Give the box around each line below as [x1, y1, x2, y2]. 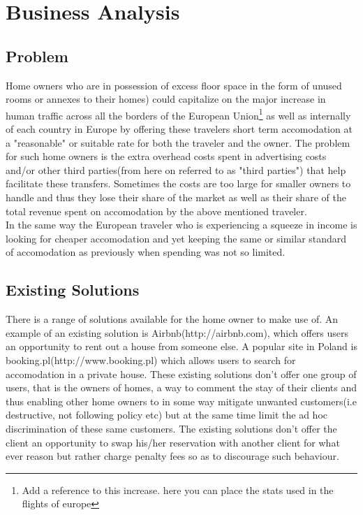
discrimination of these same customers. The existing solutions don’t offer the [6, 421, 337, 435]
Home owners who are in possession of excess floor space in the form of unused [6, 78, 342, 92]
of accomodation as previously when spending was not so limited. [6, 245, 286, 259]
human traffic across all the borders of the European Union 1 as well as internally [6, 106, 351, 122]
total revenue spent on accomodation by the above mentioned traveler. [6, 203, 307, 218]
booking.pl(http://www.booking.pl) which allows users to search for [6, 352, 296, 367]
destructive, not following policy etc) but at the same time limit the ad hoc [6, 407, 328, 422]
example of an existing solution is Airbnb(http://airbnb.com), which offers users [6, 325, 349, 340]
